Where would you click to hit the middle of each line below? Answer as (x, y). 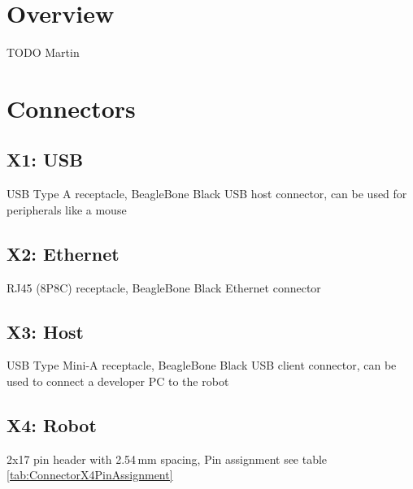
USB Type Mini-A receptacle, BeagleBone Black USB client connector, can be (202, 365)
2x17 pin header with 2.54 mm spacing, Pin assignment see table (167, 459)
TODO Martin (43, 52)
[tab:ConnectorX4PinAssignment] (90, 475)
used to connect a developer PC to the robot (118, 381)
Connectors (71, 108)
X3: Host (45, 331)
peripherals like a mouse (67, 209)
